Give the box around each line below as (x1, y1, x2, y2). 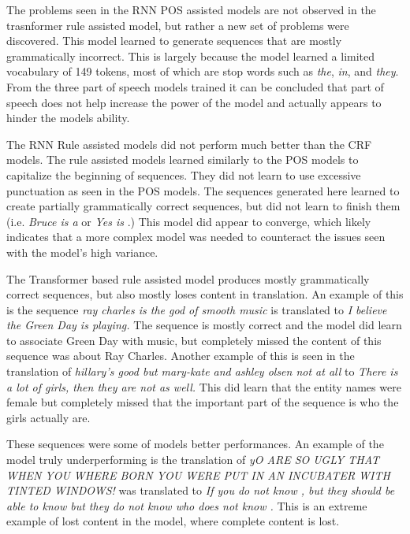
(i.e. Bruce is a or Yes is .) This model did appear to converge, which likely (6, 213, 371, 229)
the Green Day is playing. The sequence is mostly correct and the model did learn (6, 317, 402, 333)
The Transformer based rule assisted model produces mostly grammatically (6, 270, 370, 287)
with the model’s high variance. (6, 243, 158, 260)
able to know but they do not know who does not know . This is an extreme (6, 497, 367, 514)
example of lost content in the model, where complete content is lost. (6, 513, 340, 529)
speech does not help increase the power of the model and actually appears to (6, 94, 382, 110)
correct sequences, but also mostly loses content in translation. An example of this (6, 286, 404, 302)
